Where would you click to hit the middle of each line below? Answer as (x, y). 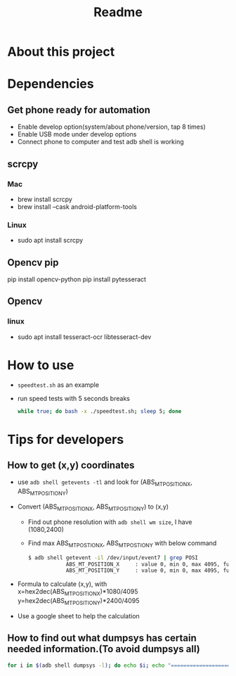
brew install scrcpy (45, 199)
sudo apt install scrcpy (50, 241)
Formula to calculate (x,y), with (62, 584)
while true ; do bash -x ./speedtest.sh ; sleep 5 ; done (99, 411)
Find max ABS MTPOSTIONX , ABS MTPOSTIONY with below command (122, 544)
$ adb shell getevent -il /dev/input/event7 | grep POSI (113, 557)
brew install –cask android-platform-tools (77, 206)
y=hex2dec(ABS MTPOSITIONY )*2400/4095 (78, 601)
